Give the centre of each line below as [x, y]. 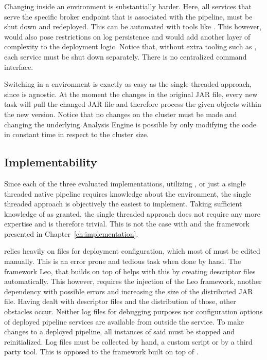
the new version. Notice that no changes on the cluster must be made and [121, 114]
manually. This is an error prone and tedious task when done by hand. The [123, 261]
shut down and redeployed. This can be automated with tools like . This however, [133, 26]
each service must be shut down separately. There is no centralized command [126, 56]
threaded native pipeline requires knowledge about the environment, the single [128, 193]
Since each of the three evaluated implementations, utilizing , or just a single [125, 183]
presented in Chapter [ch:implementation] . [71, 233]
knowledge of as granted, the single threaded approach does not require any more [132, 213]
